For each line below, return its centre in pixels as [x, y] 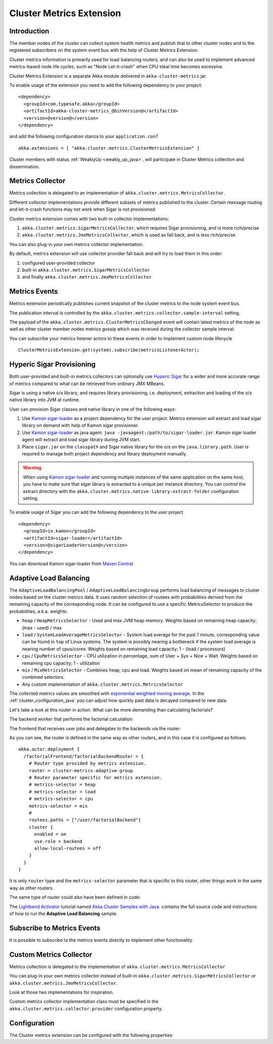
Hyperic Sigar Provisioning [53, 365]
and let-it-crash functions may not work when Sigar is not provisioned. [83, 209]
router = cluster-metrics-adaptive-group [81, 770]
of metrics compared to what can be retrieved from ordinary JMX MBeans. [87, 384]
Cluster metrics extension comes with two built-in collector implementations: [89, 219]
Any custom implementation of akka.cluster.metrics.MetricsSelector [102, 684]
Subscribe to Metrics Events [55, 928]
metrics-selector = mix [58, 806]
